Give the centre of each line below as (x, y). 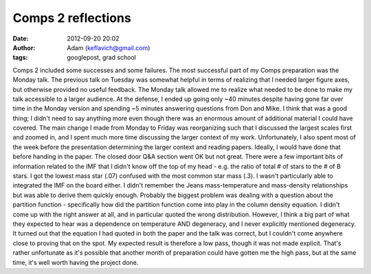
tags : (20, 58)
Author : (24, 47)
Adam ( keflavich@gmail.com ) (109, 47)
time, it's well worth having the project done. (76, 262)
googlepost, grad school (102, 58)
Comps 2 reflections (72, 18)
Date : (21, 38)
